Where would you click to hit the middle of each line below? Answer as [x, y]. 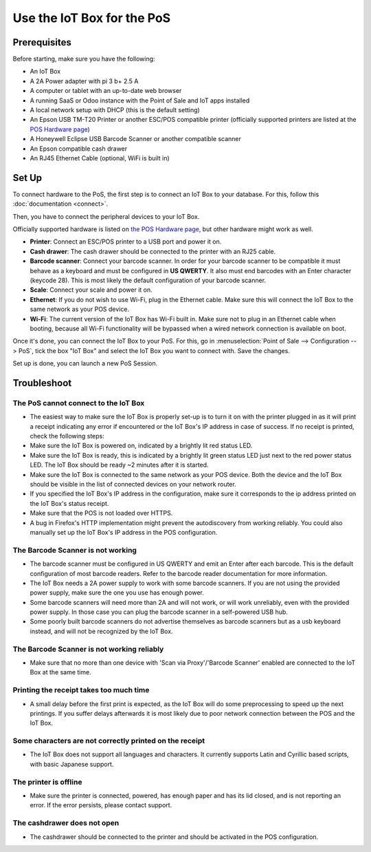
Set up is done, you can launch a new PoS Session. [85, 363]
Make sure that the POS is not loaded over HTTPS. [101, 513]
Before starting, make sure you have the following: [84, 59]
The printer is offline [47, 782]
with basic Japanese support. [72, 764]
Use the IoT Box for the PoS [92, 18]
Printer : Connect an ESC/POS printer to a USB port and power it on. [126, 242]
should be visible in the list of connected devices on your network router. [133, 484]
